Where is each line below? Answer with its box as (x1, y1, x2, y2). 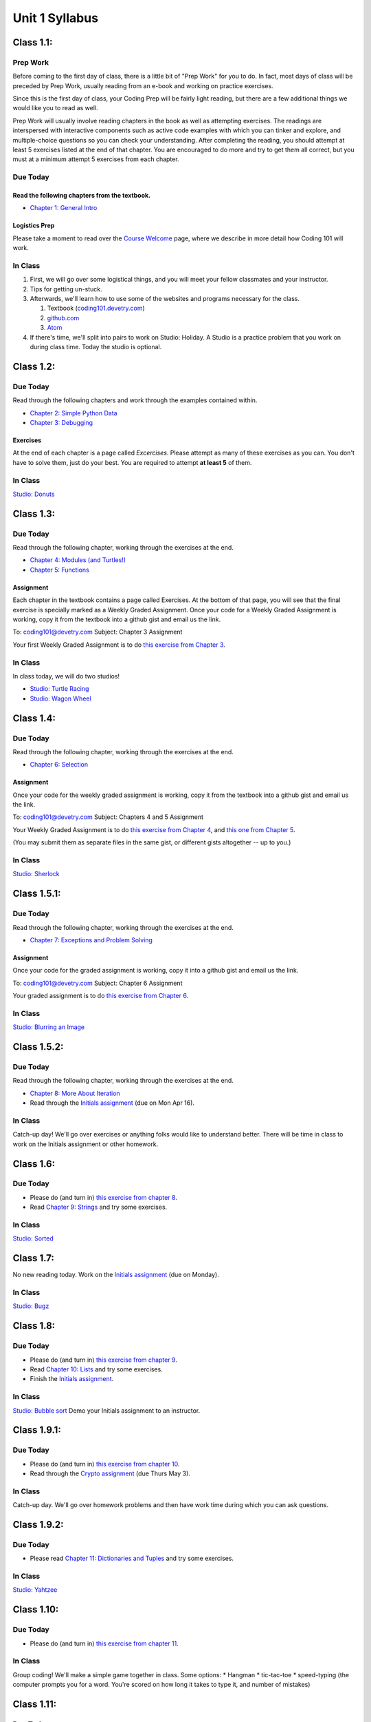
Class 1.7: (12, 1252, 54, 1264)
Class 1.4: (12, 712, 56, 724)
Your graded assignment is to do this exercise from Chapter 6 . (12, 992, 189, 1000)
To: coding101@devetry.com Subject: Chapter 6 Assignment (12, 979, 183, 987)
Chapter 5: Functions (30, 566, 89, 574)
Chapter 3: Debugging (30, 418, 93, 426)
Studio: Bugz (12, 1302, 49, 1310)
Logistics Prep (12, 221, 55, 230)
